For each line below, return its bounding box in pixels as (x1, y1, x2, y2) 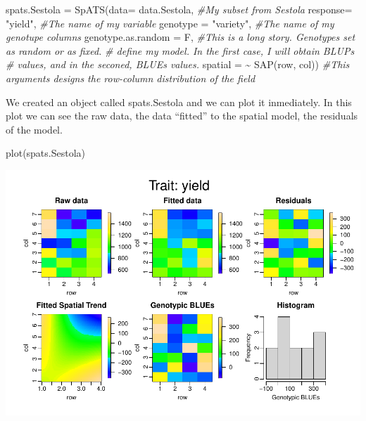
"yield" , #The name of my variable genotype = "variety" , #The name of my (6, 15, 334, 30)
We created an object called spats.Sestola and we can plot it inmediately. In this (6, 94, 352, 109)
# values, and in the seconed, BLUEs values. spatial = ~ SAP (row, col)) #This (6, 57, 350, 72)
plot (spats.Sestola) (6, 145, 86, 160)
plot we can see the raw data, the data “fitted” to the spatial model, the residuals (6, 108, 358, 123)
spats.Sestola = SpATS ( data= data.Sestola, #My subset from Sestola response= (6, 2, 353, 16)
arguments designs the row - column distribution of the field (6, 70, 255, 85)
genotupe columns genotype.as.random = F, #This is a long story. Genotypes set (6, 30, 355, 44)
